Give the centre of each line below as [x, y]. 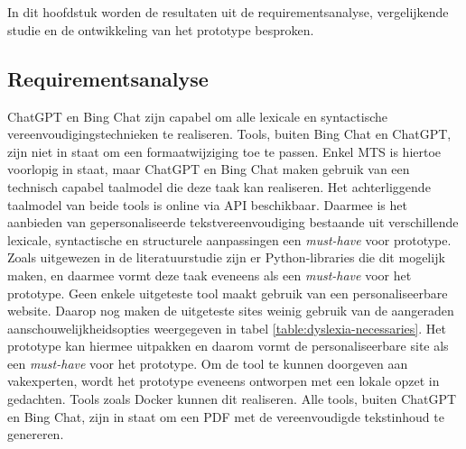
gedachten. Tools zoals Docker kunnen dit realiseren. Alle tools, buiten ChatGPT [232, 399]
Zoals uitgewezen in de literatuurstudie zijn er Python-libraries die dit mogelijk [226, 257]
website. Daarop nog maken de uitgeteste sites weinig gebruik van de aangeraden [231, 311]
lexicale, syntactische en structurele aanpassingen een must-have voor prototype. [229, 239]
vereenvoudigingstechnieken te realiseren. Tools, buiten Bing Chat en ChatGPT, [229, 134]
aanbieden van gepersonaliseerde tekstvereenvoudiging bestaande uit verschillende [233, 222]
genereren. [36, 434]
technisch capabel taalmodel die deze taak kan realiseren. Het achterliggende [219, 186]
